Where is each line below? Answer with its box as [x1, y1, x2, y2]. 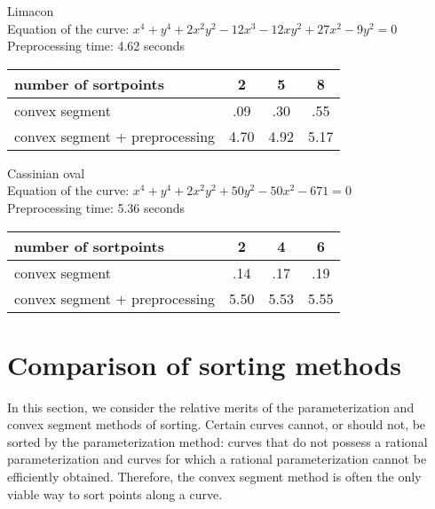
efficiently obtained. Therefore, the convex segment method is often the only [7, 467, 422, 486]
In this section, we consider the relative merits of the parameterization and [7, 397, 415, 416]
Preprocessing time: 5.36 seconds [7, 198, 186, 216]
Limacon [7, 2, 54, 20]
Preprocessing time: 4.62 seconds [7, 36, 186, 55]
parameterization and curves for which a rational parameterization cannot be [7, 450, 427, 468]
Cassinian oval [7, 163, 85, 182]
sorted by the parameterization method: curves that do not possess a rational [7, 432, 428, 450]
